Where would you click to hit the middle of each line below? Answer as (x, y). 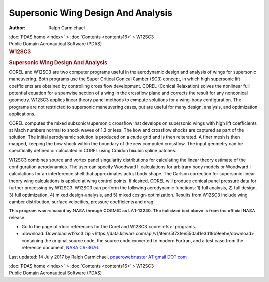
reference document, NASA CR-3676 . (60, 248)
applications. (22, 114)
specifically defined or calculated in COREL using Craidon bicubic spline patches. (93, 151)
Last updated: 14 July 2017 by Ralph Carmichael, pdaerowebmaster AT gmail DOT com (98, 257)
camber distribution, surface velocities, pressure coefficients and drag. (82, 202)
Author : (17, 28)
